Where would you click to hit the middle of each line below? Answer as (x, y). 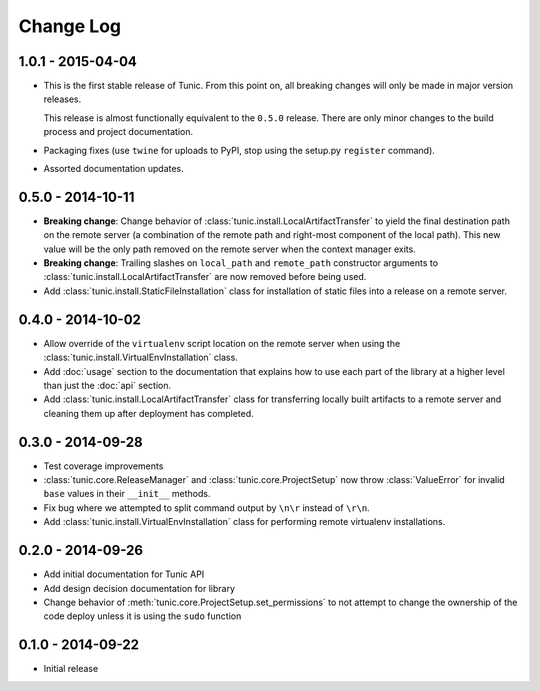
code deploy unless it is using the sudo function (142, 616)
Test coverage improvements (103, 466)
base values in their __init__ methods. (127, 494)
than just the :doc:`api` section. (107, 385)
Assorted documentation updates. (113, 169)
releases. (62, 99)
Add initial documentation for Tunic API (124, 574)
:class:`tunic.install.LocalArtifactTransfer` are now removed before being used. (205, 277)
